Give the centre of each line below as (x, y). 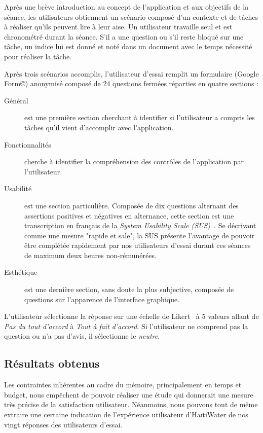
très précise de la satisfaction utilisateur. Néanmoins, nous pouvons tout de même (131, 404)
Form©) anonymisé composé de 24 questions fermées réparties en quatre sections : (131, 83)
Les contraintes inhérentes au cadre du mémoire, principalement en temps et (123, 385)
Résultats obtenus (52, 363)
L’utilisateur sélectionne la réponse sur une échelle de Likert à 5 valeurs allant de (131, 316)
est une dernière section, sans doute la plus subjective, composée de (129, 289)
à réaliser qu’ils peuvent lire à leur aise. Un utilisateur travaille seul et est (118, 27)
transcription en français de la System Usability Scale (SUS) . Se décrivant (140, 225)
